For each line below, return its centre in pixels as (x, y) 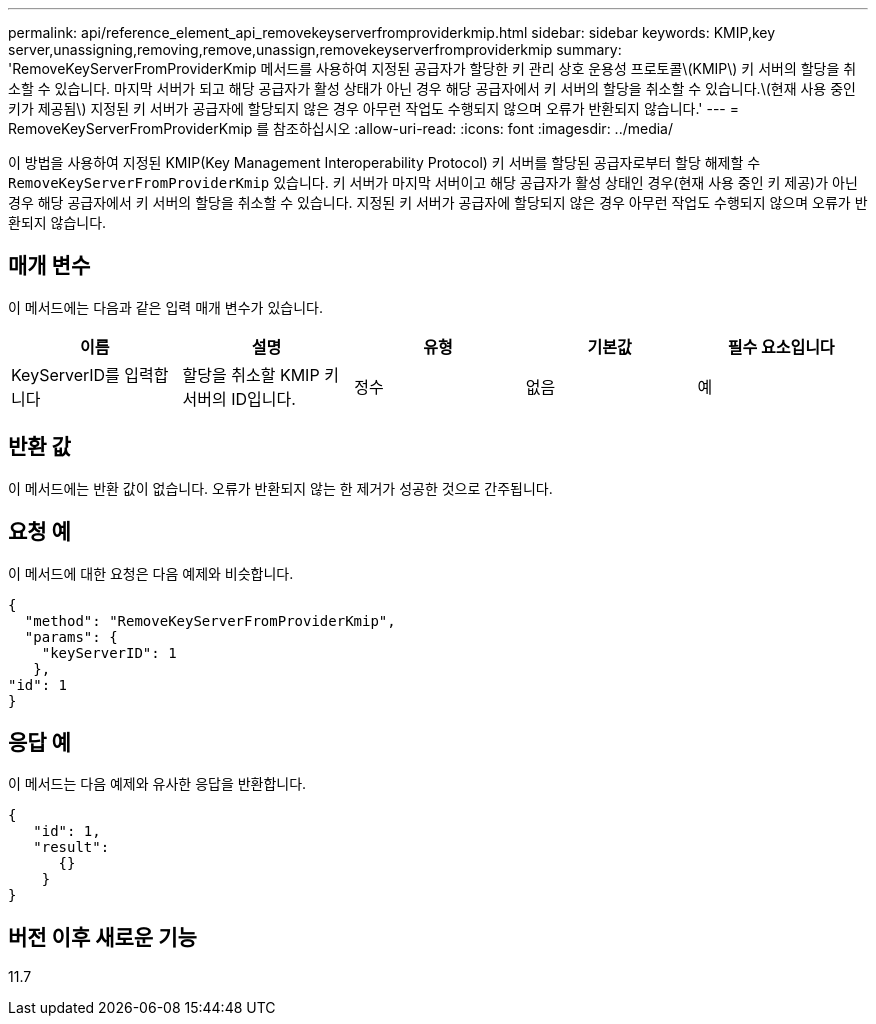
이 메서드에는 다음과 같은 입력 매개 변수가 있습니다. (165, 307)
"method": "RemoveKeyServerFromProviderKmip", (210, 620)
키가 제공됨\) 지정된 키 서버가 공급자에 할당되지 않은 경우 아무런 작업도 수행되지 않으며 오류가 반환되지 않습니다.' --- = (373, 108)
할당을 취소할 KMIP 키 (260, 374)
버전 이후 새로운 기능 (102, 937)
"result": (71, 847)
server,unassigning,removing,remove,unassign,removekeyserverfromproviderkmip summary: (315, 49)
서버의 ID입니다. (239, 398)
